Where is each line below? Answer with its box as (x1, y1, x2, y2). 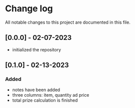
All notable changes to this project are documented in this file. (5, 19, 131, 25)
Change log (5, 3, 53, 14)
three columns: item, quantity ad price (12, 92, 89, 98)
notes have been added (12, 87, 60, 93)
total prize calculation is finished (12, 97, 78, 104)
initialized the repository (12, 46, 61, 52)
